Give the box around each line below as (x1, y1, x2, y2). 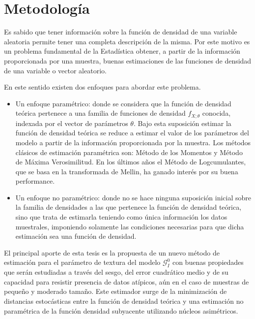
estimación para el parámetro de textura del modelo (4, 257, 161, 267)
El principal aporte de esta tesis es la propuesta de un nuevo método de (4, 247, 220, 257)
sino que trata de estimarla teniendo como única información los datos (15, 212, 227, 222)
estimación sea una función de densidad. (15, 231, 137, 241)
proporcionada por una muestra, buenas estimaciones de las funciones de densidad (4, 55, 252, 65)
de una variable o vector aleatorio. (4, 65, 107, 75)
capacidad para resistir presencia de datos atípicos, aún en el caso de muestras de (4, 276, 249, 287)
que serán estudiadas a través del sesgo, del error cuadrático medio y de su (4, 267, 228, 277)
